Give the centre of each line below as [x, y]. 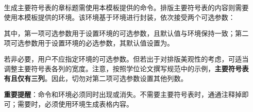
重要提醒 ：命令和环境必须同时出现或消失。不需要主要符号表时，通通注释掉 [123, 94]
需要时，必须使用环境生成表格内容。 [75, 104]
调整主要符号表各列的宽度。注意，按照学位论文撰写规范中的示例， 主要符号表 [126, 68]
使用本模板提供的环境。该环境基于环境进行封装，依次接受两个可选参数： [119, 17]
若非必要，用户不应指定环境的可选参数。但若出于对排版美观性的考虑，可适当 [126, 59]
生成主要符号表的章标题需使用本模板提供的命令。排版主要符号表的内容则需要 [126, 7]
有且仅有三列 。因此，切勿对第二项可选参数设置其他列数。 [96, 78]
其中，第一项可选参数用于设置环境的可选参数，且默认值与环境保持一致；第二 [126, 33]
